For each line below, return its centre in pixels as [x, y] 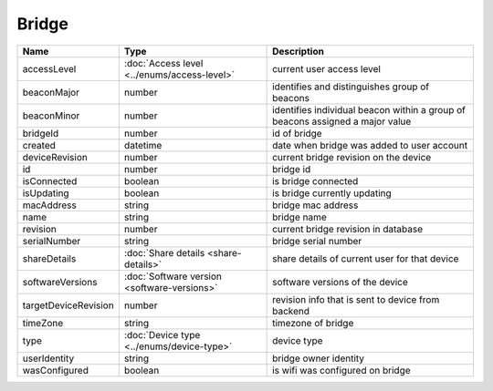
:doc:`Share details [164, 252]
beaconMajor [51, 92]
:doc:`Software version [173, 276]
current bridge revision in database [348, 229]
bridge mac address [315, 205]
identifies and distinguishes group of [351, 87]
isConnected [50, 180]
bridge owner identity [319, 358]
